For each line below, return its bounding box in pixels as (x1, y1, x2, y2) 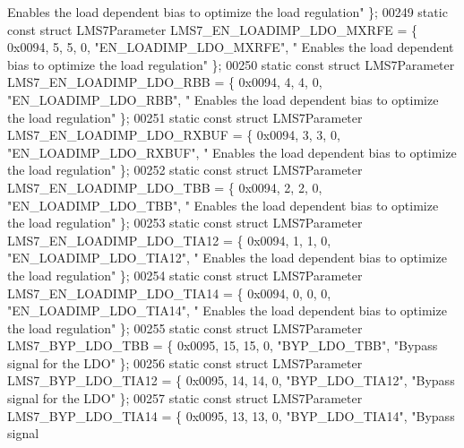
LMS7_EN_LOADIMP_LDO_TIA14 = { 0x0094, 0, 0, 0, (7, 283, 331, 302)
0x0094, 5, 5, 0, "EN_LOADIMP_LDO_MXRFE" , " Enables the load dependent (7, 38, 454, 56)
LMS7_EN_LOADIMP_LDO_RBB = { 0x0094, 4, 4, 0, (7, 73, 322, 91)
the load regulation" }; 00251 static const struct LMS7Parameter (7, 108, 363, 126)
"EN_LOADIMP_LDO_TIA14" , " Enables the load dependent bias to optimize (7, 301, 447, 320)
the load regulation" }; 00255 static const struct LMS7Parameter (7, 318, 363, 337)
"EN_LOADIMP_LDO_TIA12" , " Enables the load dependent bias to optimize (7, 248, 447, 267)
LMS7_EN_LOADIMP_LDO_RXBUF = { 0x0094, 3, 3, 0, (7, 125, 340, 144)
